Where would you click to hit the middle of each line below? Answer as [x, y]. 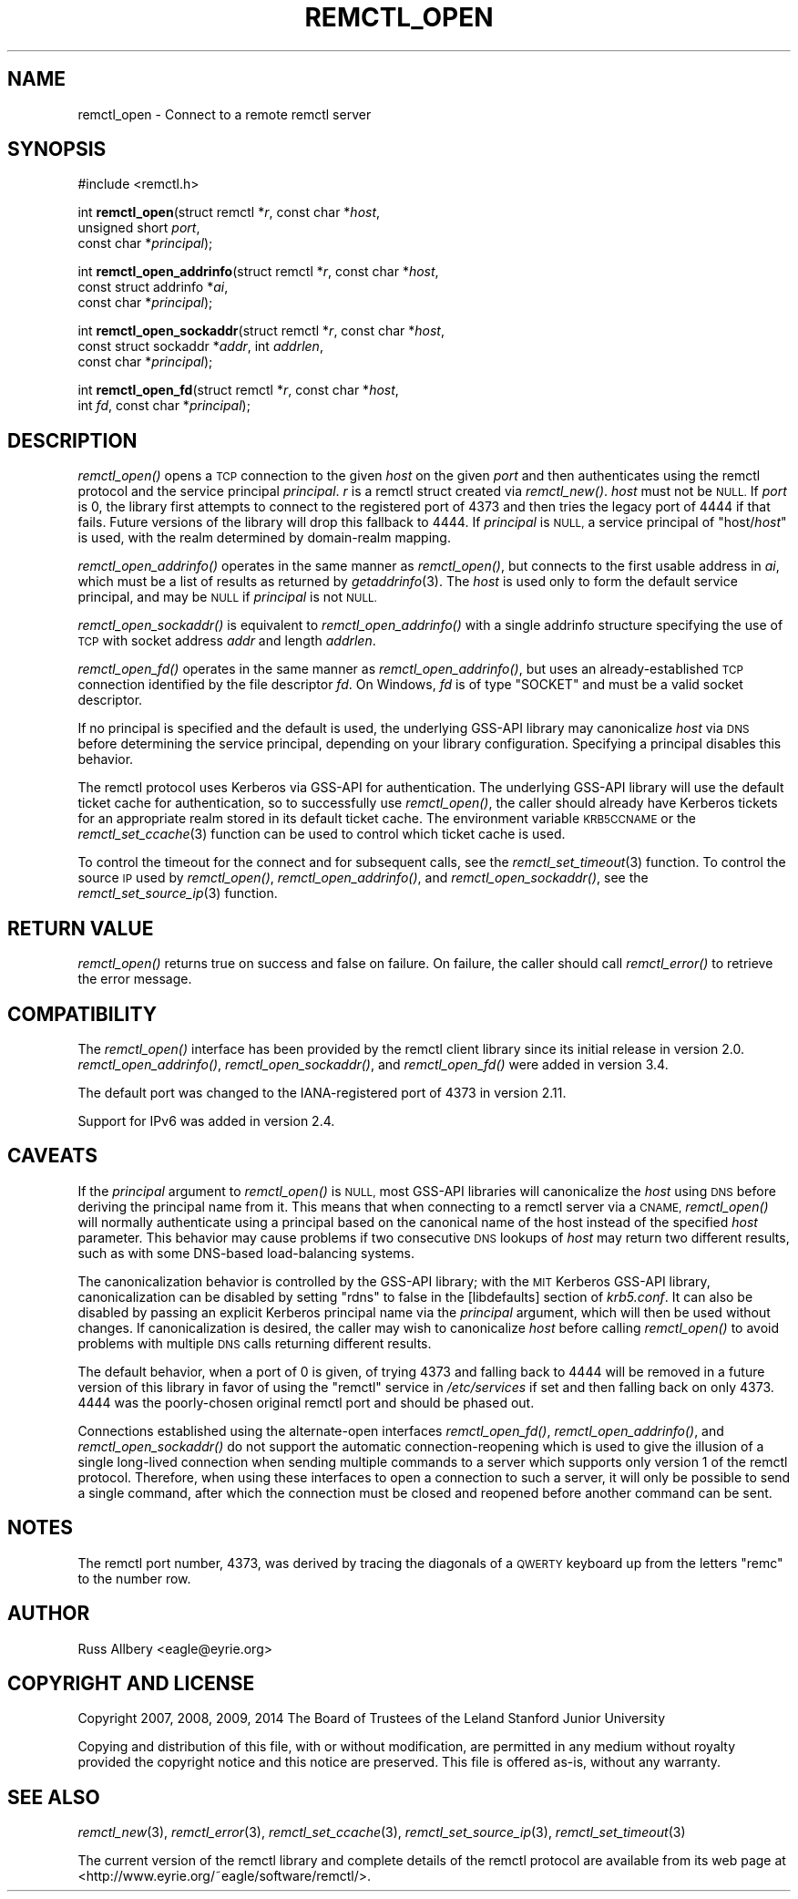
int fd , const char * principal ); [164, 406]
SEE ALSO [54, 1797]
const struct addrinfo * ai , [153, 287]
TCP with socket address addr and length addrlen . [227, 641]
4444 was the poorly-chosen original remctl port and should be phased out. [306, 1402]
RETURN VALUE [81, 928]
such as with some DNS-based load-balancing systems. [246, 1253]
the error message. [135, 979]
